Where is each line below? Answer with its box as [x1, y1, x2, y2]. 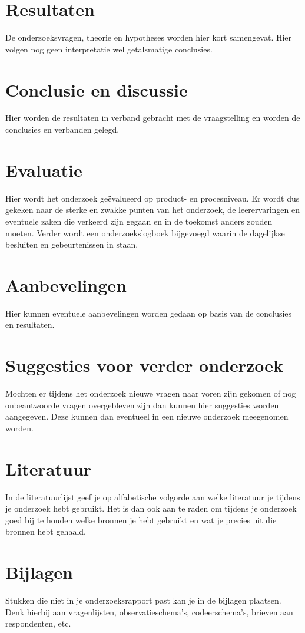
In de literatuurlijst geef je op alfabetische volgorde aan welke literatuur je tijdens [5, 490, 300, 503]
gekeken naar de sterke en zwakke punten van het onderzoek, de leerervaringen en [5, 203, 300, 216]
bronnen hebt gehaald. [5, 525, 86, 538]
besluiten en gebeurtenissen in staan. [5, 238, 138, 250]
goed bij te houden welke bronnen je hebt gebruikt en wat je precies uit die [5, 513, 277, 526]
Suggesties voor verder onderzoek [5, 353, 284, 377]
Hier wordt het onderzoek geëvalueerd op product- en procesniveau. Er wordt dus [5, 192, 300, 204]
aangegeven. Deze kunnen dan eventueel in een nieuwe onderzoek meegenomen [5, 410, 289, 423]
